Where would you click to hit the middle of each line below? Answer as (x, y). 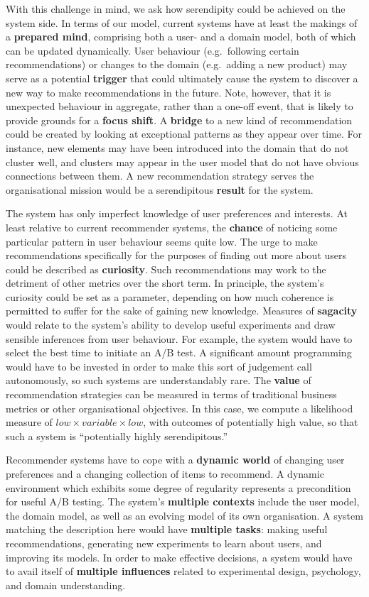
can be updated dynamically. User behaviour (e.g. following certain (153, 50)
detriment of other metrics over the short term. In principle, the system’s (165, 283)
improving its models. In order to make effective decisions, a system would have (179, 557)
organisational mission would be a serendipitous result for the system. (160, 189)
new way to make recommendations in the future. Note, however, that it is (169, 92)
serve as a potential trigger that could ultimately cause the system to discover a (182, 78)
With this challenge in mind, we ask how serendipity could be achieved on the (176, 9)
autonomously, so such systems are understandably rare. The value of (159, 380)
